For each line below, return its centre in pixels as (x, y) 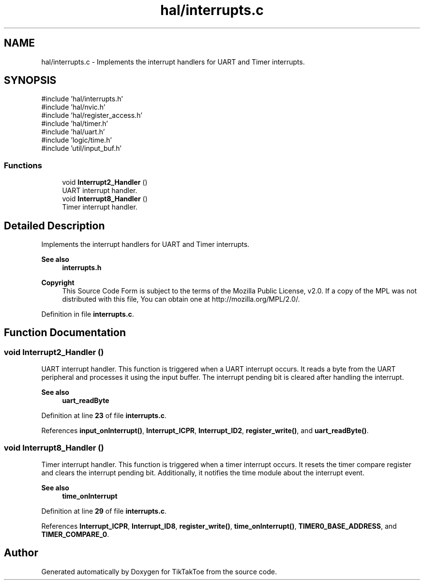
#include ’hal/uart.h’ (73, 132)
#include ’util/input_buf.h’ (81, 148)
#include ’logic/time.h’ (76, 140)
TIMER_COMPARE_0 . (75, 534)
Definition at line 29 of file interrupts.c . (104, 511)
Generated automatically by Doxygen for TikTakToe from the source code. (159, 571)
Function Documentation (65, 333)
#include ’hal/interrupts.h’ (82, 99)
